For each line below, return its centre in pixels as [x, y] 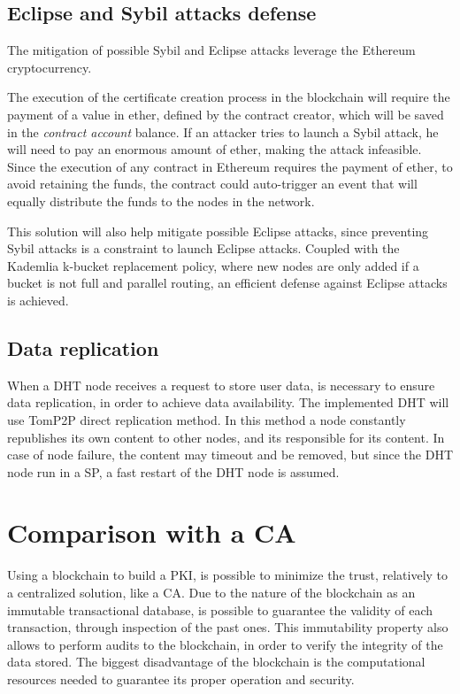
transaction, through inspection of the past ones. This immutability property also [228, 627]
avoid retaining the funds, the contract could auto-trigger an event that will [212, 184]
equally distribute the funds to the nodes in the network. [161, 200]
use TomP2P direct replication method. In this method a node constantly [207, 419]
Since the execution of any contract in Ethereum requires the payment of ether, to [230, 166]
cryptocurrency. [50, 67]
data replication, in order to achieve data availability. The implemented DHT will [228, 402]
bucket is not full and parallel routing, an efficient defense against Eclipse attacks [227, 283]
